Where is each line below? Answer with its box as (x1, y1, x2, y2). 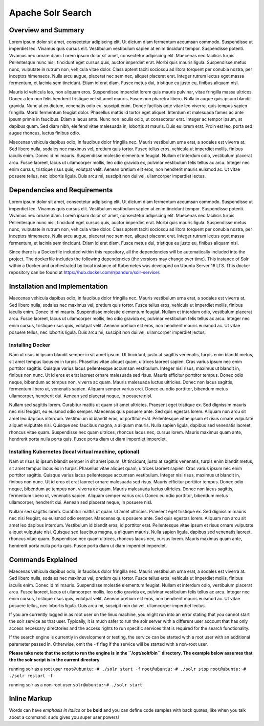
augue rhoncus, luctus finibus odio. (9, 130, 81, 136)
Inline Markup (9, 695, 52, 703)
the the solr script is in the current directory (9, 657, 100, 663)
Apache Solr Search (9, 7, 92, 18)
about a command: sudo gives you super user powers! (9, 714, 119, 720)
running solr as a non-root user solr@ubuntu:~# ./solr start (9, 681, 143, 687)
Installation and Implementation (9, 282, 108, 291)
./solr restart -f (9, 673, 53, 679)
